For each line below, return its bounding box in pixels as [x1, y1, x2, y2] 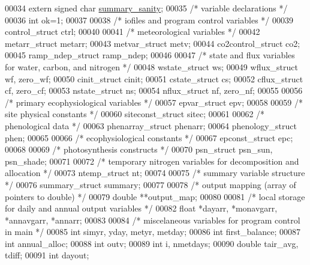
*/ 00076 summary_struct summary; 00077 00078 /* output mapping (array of [5, 178, 296, 190]
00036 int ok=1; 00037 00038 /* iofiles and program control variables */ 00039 [5, 13, 293, 26]
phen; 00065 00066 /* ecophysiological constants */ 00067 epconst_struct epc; [5, 131, 293, 144]
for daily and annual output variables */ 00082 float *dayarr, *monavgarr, [5, 202, 278, 215]
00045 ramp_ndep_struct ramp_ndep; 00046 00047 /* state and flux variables [5, 49, 295, 61]
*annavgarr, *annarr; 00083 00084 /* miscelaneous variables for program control [5, 213, 300, 226]
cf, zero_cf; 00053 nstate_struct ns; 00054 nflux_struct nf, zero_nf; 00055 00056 [5, 84, 303, 97]
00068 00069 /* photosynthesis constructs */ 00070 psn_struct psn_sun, [5, 143, 273, 156]
